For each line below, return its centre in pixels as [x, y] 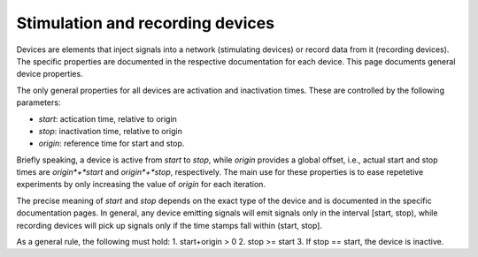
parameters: [39, 102]
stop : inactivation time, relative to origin [111, 131]
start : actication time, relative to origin [108, 118]
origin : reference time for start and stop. [112, 144]
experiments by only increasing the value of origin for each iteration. [141, 185]
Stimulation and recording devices [145, 23]
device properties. [50, 74]
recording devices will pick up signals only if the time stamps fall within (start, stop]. [170, 225]
